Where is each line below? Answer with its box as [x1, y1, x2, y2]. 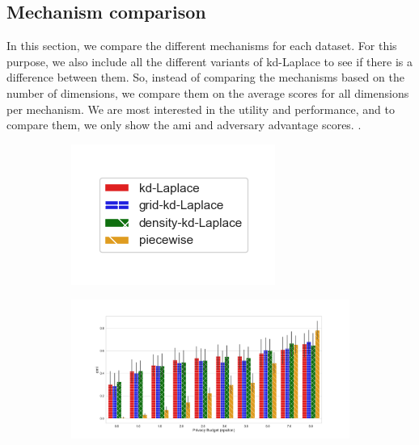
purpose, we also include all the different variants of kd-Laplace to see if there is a [6, 52, 413, 69]
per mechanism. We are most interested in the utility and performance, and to [6, 100, 395, 117]
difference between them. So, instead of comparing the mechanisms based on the [6, 69, 404, 86]
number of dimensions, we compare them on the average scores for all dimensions [6, 84, 409, 101]
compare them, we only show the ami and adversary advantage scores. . [6, 116, 362, 133]
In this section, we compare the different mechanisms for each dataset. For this [6, 37, 397, 54]
